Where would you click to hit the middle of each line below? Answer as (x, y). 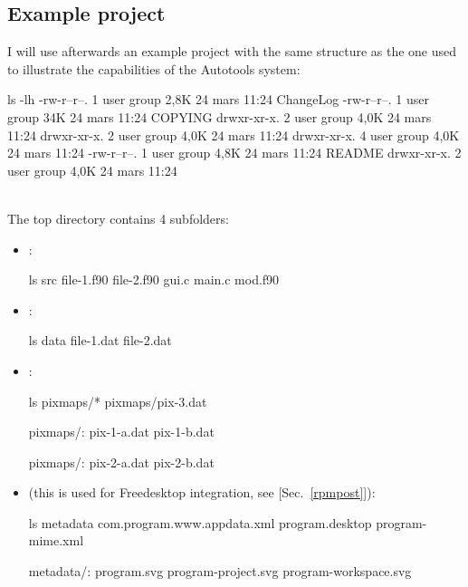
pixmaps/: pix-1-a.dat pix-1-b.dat (121, 432)
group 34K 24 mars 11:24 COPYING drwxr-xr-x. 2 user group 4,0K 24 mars (220, 116)
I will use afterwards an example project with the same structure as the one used (232, 51)
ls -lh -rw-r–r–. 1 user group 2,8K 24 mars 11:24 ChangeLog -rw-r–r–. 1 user (218, 99)
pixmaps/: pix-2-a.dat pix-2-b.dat (121, 462)
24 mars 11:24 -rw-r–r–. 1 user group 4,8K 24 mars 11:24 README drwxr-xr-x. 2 (234, 153)
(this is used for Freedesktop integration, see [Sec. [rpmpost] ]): (202, 492)
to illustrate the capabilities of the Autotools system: (154, 68)
